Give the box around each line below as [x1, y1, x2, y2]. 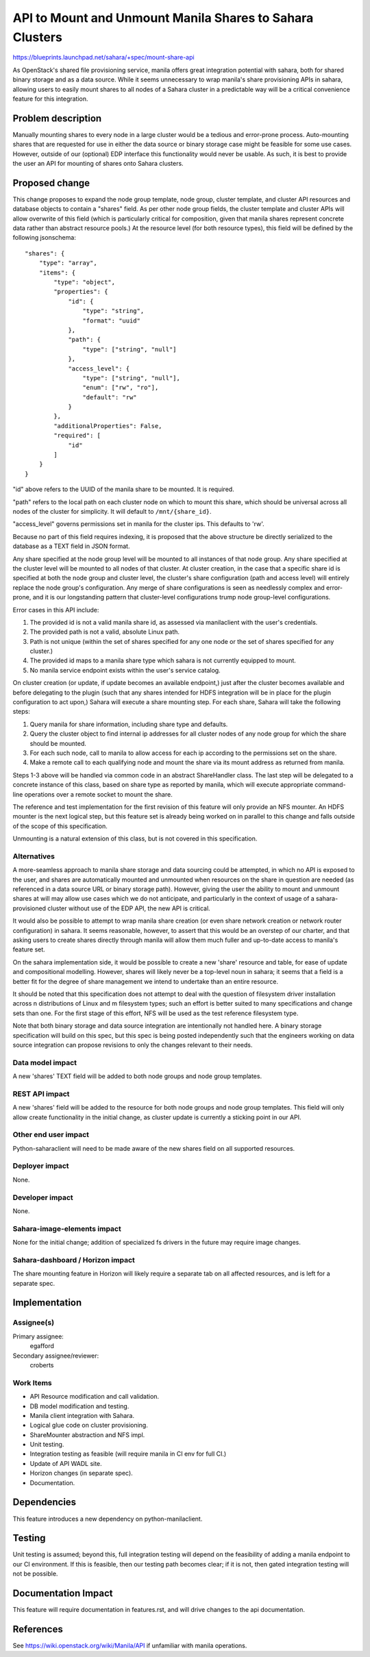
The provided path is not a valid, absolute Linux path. [29, 627, 180, 636]
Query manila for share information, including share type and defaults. [29, 720, 228, 728]
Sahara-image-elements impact [12, 1223, 121, 1233]
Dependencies [12, 1497, 77, 1508]
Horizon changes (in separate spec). [29, 1469, 133, 1478]
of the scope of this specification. [12, 822, 108, 830]
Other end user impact [12, 1130, 89, 1140]
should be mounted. [29, 739, 87, 747]
